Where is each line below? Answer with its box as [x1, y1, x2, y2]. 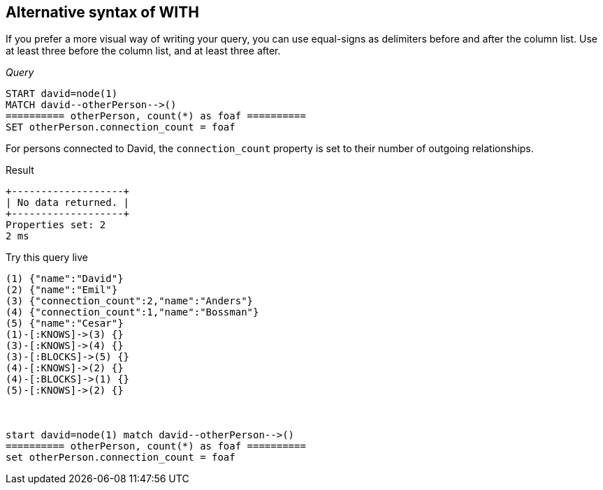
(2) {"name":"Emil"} [6, 284, 118, 296]
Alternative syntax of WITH [6, 3, 199, 21]
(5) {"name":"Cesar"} [6, 318, 124, 329]
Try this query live [6, 251, 88, 264]
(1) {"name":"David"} [6, 273, 124, 285]
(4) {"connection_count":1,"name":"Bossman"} [6, 306, 259, 318]
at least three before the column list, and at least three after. [6, 45, 281, 57]
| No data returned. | [6, 197, 130, 209]
